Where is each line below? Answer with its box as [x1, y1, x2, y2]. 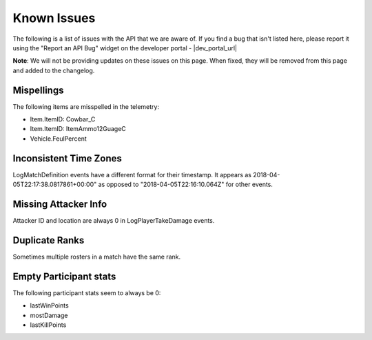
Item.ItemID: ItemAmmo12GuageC [30, 125, 127, 133]
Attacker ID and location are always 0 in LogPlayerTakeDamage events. [12, 217, 215, 224]
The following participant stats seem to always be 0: [12, 288, 161, 297]
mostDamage [30, 311, 68, 319]
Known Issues [12, 10, 96, 26]
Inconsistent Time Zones [12, 152, 122, 164]
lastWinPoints [30, 301, 69, 310]
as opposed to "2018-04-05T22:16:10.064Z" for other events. [98, 180, 273, 189]
